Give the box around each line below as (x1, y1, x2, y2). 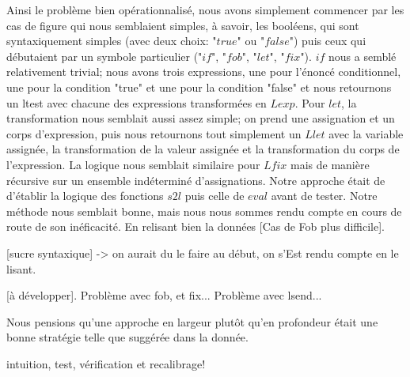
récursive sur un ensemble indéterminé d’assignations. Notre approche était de (6, 172, 385, 188)
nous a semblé (328, 47, 397, 64)
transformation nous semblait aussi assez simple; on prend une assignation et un (6, 110, 395, 126)
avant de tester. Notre (271, 187, 378, 204)
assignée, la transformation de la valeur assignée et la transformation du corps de (6, 141, 400, 157)
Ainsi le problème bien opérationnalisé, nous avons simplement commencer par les (6, 2, 404, 17)
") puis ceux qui (289, 32, 366, 49)
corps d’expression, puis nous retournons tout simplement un (6, 125, 302, 141)
